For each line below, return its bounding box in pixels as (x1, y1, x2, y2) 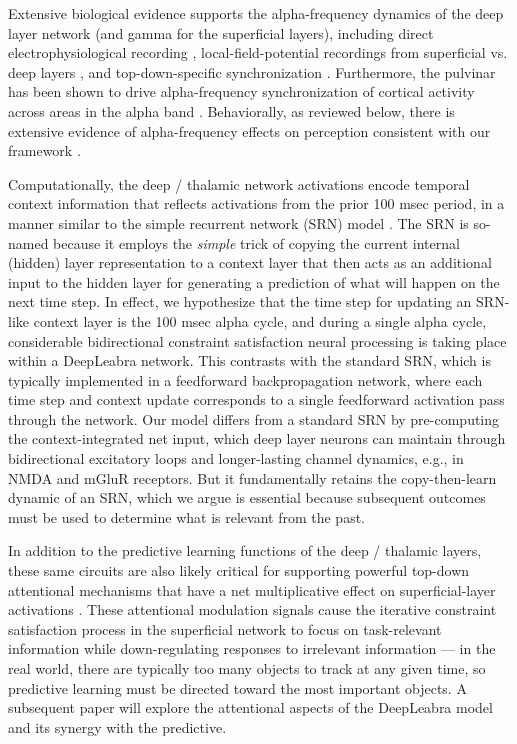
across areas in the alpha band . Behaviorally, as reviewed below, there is (8, 100, 455, 121)
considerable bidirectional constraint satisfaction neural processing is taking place (8, 330, 507, 351)
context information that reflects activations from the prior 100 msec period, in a (8, 193, 505, 214)
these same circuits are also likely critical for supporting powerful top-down (8, 560, 470, 581)
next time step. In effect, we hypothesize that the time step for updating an (8, 291, 472, 312)
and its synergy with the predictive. (8, 716, 227, 737)
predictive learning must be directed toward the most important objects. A (8, 677, 467, 698)
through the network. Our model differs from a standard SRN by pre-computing (8, 408, 500, 429)
